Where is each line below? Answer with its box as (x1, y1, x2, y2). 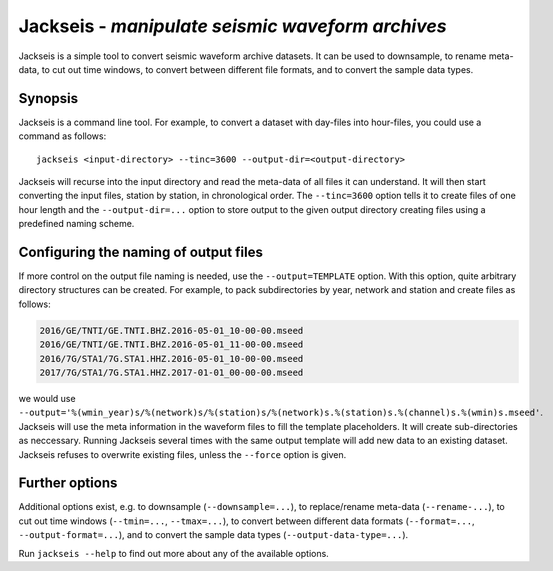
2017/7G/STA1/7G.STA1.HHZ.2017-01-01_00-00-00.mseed (39, 367, 304, 379)
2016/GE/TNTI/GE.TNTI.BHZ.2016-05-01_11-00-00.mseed (39, 339, 304, 350)
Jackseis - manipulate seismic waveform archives (18, 15, 447, 37)
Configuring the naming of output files (18, 244, 264, 260)
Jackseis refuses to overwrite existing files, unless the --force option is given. (18, 448, 347, 460)
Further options (18, 475, 118, 492)
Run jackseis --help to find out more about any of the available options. (18, 547, 329, 559)
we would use (18, 393, 76, 405)
